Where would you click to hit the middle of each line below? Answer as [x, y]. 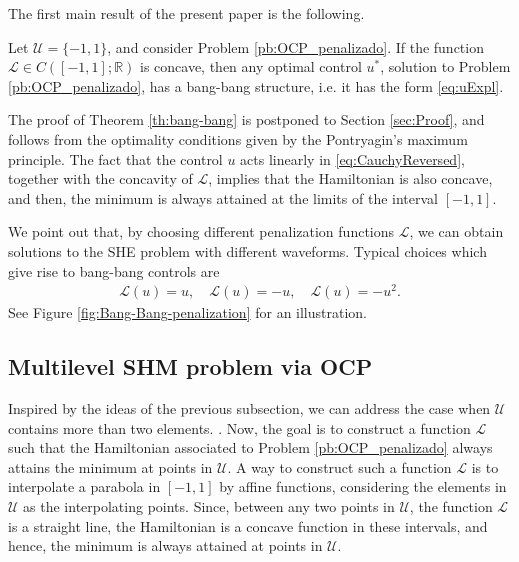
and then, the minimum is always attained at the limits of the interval [223, 197]
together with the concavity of [100, 178]
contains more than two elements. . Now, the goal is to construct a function [239, 427]
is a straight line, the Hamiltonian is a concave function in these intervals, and [248, 525]
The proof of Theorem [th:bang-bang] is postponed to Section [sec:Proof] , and [246, 119]
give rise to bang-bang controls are [114, 270]
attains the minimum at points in [110, 466]
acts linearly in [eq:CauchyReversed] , [352, 158]
